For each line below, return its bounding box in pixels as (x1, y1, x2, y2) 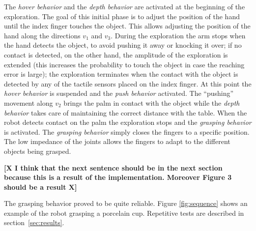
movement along (4, 97, 53, 108)
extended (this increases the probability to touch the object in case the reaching (4, 59, 245, 69)
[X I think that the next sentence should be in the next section (4, 162, 223, 173)
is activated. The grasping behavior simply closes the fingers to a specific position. (4, 126, 250, 137)
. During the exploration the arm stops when (111, 30, 246, 40)
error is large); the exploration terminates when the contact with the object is (4, 69, 238, 79)
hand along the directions (4, 30, 81, 40)
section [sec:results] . (4, 217, 64, 228)
